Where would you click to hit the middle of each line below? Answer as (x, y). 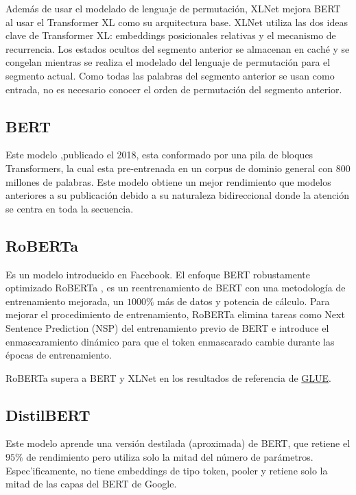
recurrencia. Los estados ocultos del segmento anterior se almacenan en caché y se (178, 48)
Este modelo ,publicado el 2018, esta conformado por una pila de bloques (159, 155)
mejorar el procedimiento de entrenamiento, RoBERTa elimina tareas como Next (175, 314)
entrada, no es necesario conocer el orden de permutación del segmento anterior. (174, 89)
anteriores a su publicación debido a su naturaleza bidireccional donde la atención (177, 195)
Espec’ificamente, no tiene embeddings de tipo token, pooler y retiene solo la (167, 470)
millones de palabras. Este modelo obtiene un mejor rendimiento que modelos (168, 181)
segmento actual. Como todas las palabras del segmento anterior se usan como (170, 75)
